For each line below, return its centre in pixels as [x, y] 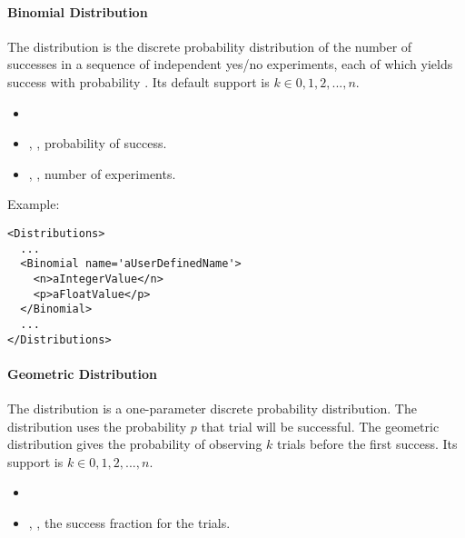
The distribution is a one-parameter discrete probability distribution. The [212, 408]
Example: [34, 204]
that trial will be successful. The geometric [320, 426]
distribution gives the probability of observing [135, 444]
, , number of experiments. [102, 173]
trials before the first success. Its [367, 444]
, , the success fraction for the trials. [129, 522]
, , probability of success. [98, 143]
